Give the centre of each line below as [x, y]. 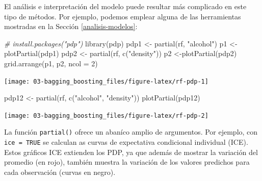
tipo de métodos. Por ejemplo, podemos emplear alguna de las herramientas [123, 16]
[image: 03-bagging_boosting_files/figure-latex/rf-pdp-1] [106, 81]
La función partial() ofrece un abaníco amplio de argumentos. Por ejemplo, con [131, 132]
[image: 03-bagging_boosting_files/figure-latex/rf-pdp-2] [106, 115]
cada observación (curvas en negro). [60, 172]
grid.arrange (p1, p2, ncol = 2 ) [51, 63]
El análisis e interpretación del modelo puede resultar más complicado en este [125, 6]
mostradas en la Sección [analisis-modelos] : [71, 26]
